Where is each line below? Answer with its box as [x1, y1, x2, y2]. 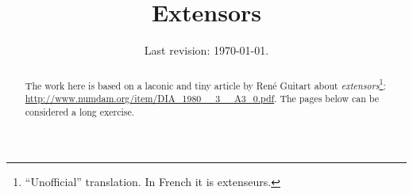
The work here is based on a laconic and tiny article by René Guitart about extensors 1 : [25, 76, 386, 92]
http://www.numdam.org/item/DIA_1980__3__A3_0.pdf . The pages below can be [25, 92, 379, 105]
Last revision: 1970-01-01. [144, 42, 269, 59]
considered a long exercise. [25, 105, 135, 118]
